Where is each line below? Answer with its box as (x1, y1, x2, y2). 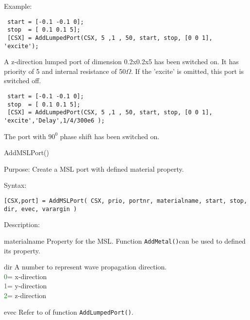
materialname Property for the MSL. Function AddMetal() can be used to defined (4, 235, 246, 246)
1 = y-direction (4, 281, 47, 291)
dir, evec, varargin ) (4, 205, 77, 213)
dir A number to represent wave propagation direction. (4, 262, 167, 272)
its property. (4, 245, 40, 255)
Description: (4, 219, 40, 230)
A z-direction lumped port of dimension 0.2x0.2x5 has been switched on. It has (4, 56, 239, 67)
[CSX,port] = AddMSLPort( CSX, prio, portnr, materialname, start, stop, (4, 197, 248, 204)
